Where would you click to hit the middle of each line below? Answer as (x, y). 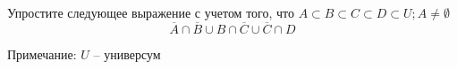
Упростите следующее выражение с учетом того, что (151, 12)
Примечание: (42, 54)
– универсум (127, 54)
